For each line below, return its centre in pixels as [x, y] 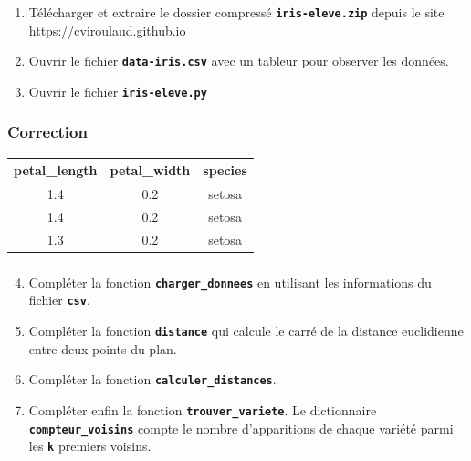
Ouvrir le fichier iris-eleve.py [118, 91]
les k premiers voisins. [90, 446]
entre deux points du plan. [103, 348]
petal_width [150, 170]
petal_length [56, 170]
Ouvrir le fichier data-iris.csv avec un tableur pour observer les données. [239, 61]
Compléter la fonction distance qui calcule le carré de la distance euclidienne [246, 331]
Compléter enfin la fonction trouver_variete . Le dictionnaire [203, 409]
